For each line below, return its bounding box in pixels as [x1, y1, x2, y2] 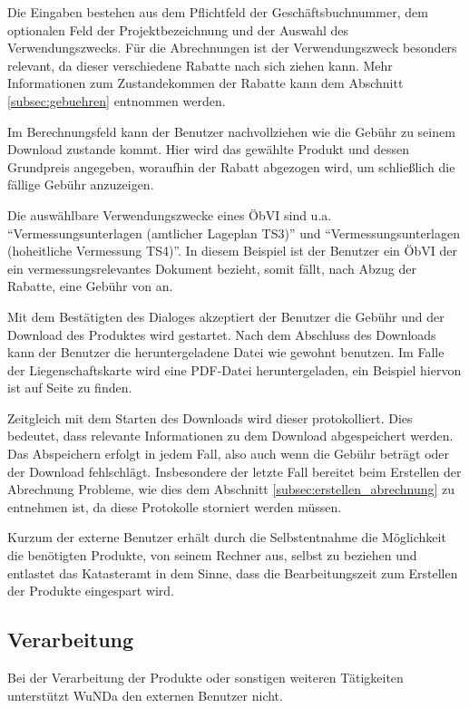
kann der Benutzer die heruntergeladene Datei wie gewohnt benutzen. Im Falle [7, 343, 445, 362]
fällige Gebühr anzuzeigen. [7, 175, 154, 194]
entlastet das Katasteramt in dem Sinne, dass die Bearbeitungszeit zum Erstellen [7, 563, 458, 582]
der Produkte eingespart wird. [7, 581, 175, 600]
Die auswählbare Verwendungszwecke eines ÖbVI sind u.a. [7, 205, 332, 224]
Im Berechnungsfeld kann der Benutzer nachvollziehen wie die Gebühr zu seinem [7, 121, 455, 141]
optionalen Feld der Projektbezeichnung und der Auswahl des [7, 20, 348, 39]
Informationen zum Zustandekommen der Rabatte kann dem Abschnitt [7, 73, 404, 92]
